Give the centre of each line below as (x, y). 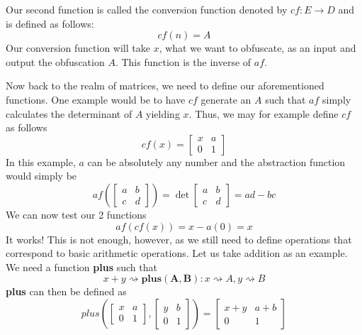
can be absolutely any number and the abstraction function (216, 161)
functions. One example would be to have (96, 99)
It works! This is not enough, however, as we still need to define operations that (179, 239)
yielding (163, 113)
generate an (226, 99)
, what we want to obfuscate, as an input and (258, 48)
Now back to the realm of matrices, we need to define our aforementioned (165, 86)
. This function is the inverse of (183, 61)
